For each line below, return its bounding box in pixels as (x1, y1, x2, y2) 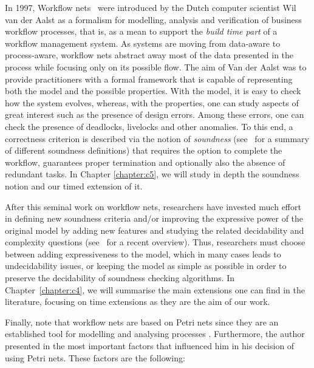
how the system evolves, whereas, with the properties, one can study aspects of (5, 96, 299, 109)
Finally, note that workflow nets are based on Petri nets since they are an (5, 315, 279, 328)
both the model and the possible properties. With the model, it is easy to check (5, 84, 301, 97)
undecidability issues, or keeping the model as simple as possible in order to (5, 259, 287, 272)
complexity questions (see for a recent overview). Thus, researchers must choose (5, 236, 305, 248)
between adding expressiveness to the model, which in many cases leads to (5, 247, 281, 260)
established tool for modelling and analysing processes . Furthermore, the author (5, 327, 305, 340)
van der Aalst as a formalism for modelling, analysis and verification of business (5, 13, 302, 26)
